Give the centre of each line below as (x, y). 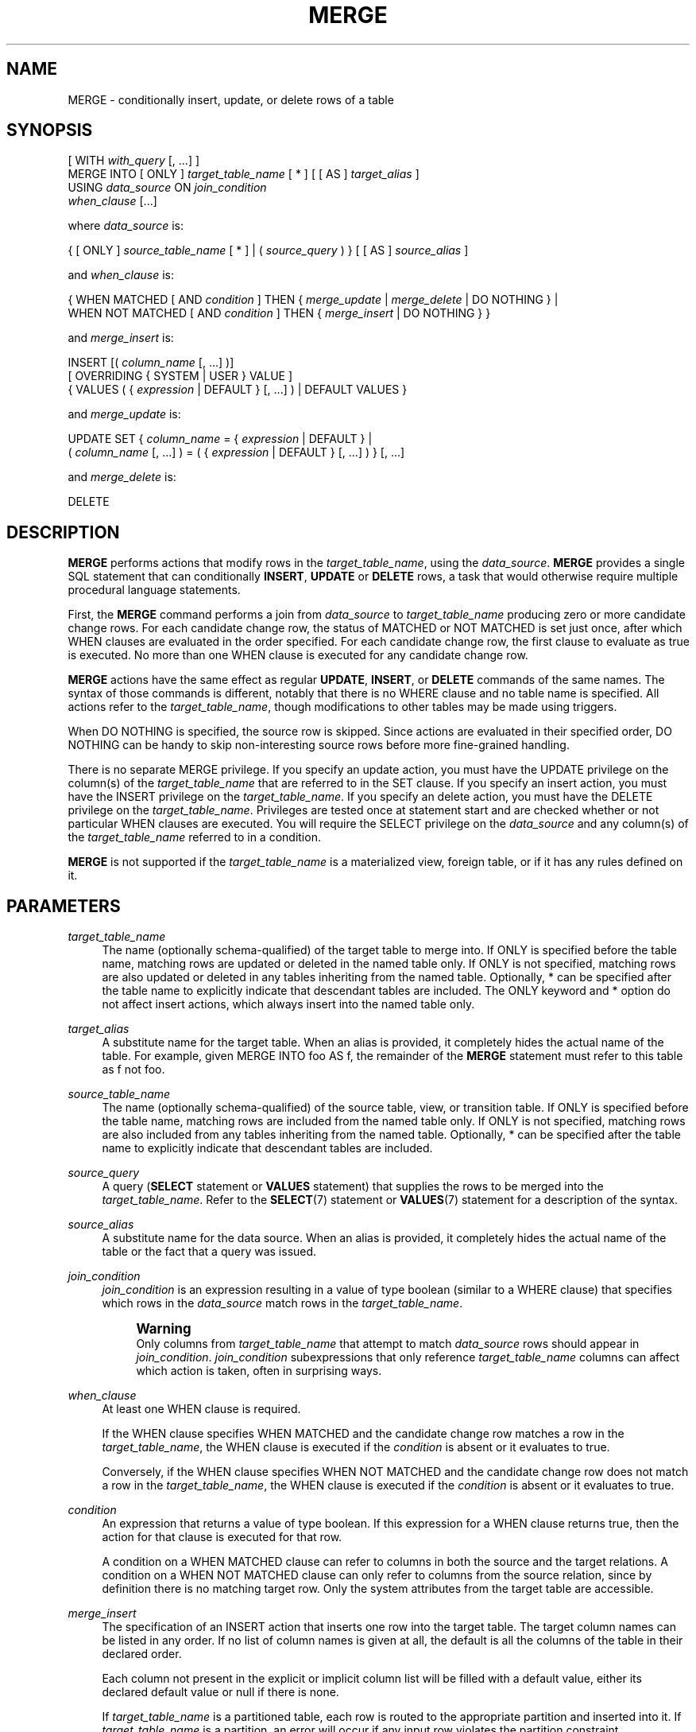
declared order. (142, 1654)
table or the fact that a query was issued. (209, 1252)
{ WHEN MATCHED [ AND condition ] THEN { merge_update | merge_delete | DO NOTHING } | (313, 300)
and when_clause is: (121, 275)
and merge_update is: (124, 414)
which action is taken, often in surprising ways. (259, 1371)
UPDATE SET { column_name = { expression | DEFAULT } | (220, 439)
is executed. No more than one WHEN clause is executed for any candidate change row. (298, 655)
